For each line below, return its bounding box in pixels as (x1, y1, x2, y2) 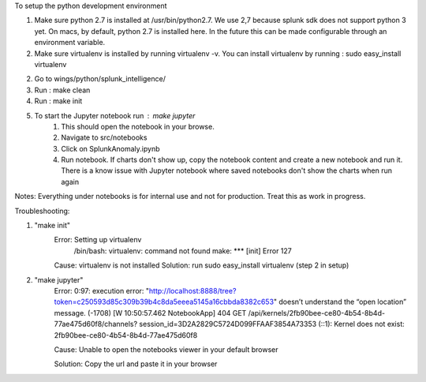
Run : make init (34, 96, 83, 106)
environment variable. (34, 38, 106, 47)
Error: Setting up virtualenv (54, 235, 142, 245)
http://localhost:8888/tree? (148, 286, 237, 295)
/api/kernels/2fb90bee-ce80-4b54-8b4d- (248, 308, 386, 317)
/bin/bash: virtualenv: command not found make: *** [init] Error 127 (73, 245, 292, 256)
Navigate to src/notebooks (61, 133, 148, 142)
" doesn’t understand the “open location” (273, 297, 406, 307)
